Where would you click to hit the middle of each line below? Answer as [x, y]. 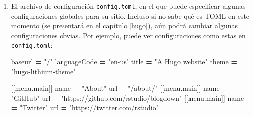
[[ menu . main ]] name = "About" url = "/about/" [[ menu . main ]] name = [120, 88]
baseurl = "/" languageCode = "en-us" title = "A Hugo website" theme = [124, 62]
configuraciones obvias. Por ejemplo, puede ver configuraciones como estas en [128, 35]
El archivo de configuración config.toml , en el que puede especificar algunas [128, 6]
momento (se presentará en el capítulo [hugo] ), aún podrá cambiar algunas [124, 26]
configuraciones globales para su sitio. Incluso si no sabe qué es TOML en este [130, 16]
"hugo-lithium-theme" [44, 71]
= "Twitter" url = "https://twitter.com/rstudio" [85, 107]
